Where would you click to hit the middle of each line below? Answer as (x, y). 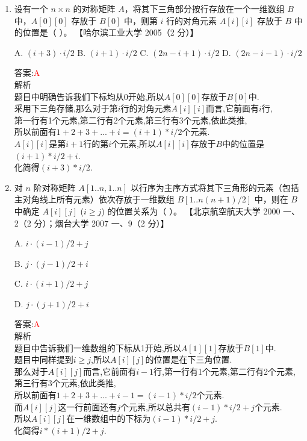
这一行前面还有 (88, 406)
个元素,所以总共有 (155, 406)
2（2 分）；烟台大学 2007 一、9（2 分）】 (91, 223)
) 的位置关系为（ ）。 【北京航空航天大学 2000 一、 (201, 211)
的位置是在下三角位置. (189, 359)
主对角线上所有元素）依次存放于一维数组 (94, 199)
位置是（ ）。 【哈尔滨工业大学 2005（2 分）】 (110, 32)
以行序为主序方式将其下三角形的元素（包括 (215, 187)
